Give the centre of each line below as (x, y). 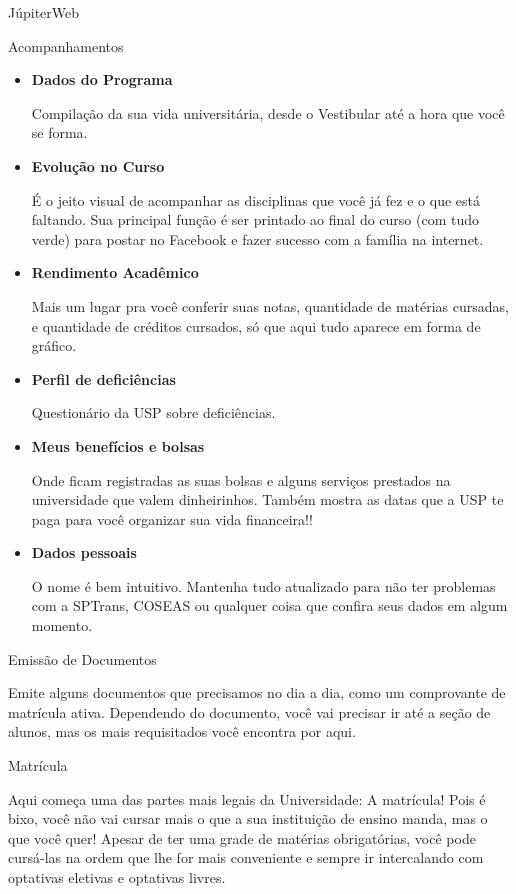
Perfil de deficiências (103, 378)
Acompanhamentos (66, 45)
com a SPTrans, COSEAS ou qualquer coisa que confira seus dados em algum (269, 605)
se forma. (59, 132)
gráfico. (54, 345)
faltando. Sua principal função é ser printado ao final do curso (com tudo (255, 219)
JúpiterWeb (44, 12)
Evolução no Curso (98, 165)
